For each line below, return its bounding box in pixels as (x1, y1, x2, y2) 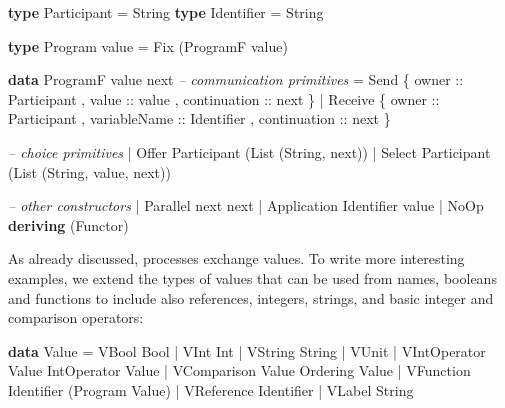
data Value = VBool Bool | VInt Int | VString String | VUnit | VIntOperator (8, 340, 486, 361)
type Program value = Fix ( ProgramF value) (8, 35, 288, 56)
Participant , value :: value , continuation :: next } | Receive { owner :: (8, 88, 440, 109)
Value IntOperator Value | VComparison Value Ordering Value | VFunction (8, 360, 471, 381)
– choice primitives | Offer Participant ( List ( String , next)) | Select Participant (8, 141, 491, 162)
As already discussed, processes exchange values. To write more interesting (8, 248, 465, 269)
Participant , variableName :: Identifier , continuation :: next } (8, 108, 391, 129)
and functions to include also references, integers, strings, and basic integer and (8, 287, 494, 308)
